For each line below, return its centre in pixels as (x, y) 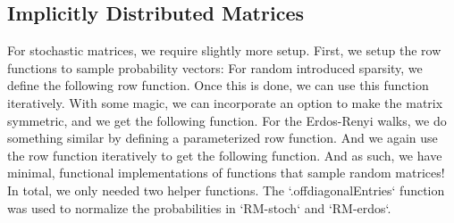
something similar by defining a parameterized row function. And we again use (223, 138)
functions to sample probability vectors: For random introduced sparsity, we (215, 67)
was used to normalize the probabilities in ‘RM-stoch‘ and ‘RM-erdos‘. (199, 207)
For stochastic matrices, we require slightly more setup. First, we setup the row (224, 50)
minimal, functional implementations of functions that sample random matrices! (226, 173)
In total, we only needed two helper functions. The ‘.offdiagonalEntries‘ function (226, 190)
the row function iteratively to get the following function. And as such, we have (225, 155)
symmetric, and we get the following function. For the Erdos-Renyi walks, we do (227, 120)
